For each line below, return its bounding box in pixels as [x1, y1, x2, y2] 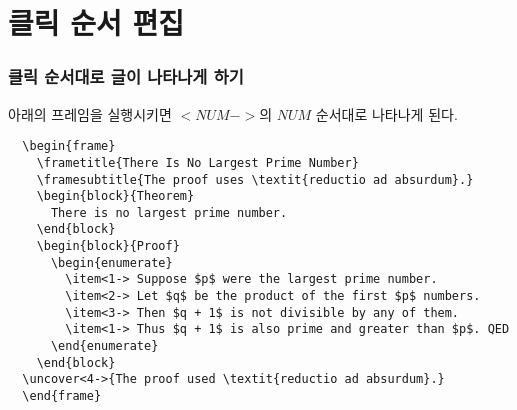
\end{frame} [22, 389, 102, 404]
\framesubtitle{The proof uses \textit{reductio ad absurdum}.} [36, 172, 474, 187]
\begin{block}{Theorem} [36, 189, 195, 204]
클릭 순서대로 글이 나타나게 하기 [8, 64, 244, 89]
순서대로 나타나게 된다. [315, 103, 458, 124]
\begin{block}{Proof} [36, 239, 180, 254]
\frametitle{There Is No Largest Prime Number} [36, 155, 359, 170]
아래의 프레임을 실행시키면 [8, 103, 172, 124]
